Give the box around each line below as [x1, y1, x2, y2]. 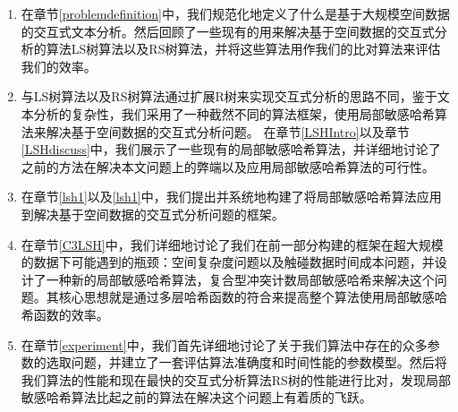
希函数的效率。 [21, 305, 109, 323]
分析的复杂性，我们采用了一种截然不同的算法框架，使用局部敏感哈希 [33, 104, 435, 123]
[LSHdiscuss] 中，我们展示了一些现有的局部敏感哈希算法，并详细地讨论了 [21, 140, 441, 159]
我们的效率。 [21, 56, 97, 75]
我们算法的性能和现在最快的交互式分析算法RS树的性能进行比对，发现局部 [21, 370, 451, 389]
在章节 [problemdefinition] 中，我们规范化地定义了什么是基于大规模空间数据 [21, 4, 450, 22]
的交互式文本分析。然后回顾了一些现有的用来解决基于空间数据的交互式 [21, 21, 435, 40]
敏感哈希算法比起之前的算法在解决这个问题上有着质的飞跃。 [21, 388, 372, 407]
